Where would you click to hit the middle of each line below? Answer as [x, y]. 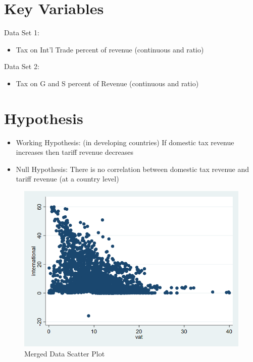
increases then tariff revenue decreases [74, 152]
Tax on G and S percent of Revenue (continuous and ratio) [107, 83]
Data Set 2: [22, 66]
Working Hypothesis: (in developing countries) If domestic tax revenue [125, 142]
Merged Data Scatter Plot [65, 353]
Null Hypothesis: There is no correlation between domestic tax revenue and [133, 169]
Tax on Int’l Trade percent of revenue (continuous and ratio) [110, 49]
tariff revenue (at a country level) [67, 179]
